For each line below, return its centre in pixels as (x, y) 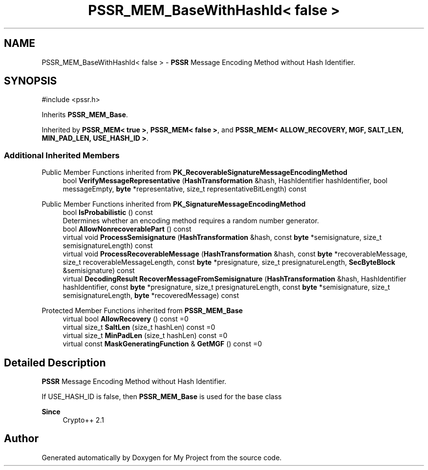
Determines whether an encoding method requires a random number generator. (191, 221)
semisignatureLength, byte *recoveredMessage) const (151, 296)
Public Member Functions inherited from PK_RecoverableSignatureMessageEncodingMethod (194, 172)
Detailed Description (55, 363)
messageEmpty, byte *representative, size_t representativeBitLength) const (185, 189)
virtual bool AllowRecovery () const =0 (126, 319)
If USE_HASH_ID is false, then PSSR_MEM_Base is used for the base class (162, 397)
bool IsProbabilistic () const (108, 213)
